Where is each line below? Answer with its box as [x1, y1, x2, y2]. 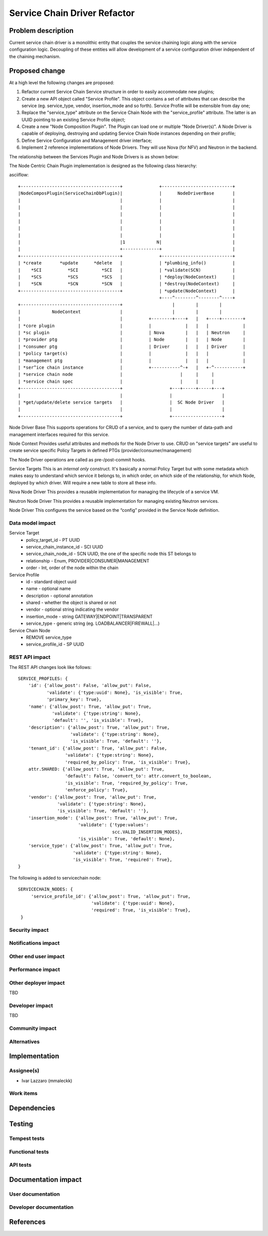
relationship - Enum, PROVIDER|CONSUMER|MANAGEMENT [26, 558, 150, 563]
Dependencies [9, 1104, 56, 1113]
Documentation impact [9, 1175, 82, 1184]
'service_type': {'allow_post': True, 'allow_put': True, [28, 843, 173, 849]
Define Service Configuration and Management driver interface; [21, 137, 152, 143]
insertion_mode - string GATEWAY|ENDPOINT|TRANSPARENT [26, 613, 153, 619]
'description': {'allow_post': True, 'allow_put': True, [28, 724, 170, 730]
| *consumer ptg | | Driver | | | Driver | [18, 343, 246, 349]
